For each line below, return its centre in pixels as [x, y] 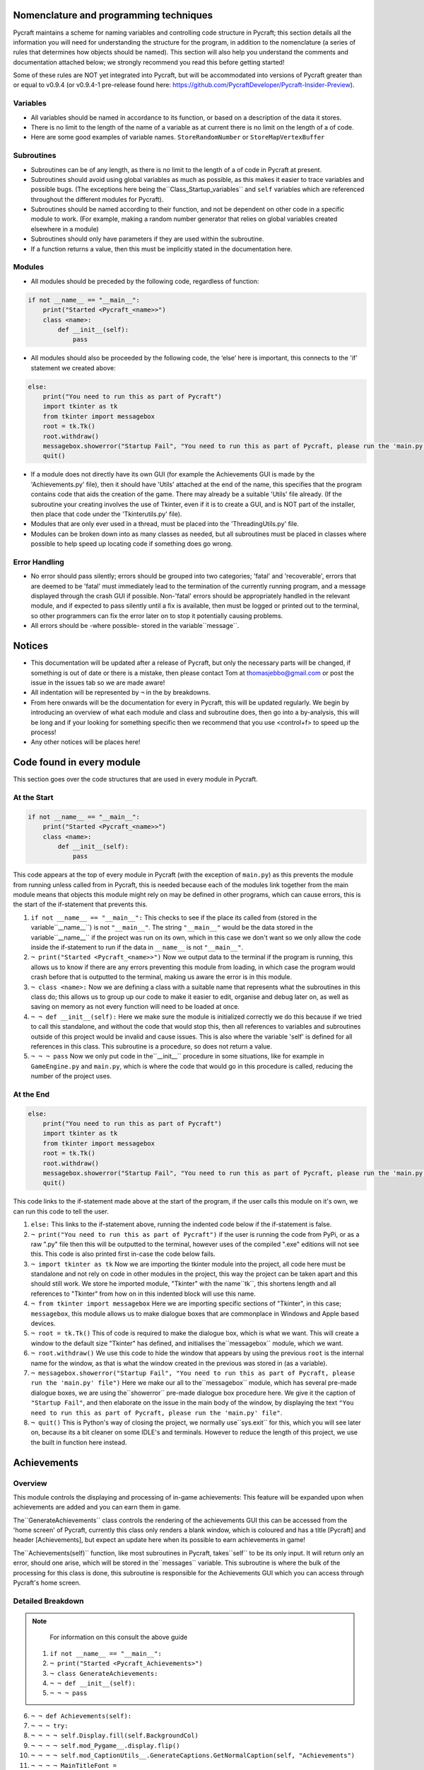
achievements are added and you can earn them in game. [97, 1507]
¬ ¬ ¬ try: [49, 1726]
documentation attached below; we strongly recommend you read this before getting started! [149, 62]
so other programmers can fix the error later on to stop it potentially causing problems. [157, 615]
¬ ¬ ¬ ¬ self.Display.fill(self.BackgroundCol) [115, 1736]
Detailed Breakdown [48, 1601]
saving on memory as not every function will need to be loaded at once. [135, 1007]
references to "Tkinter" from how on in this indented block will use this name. [143, 1294]
